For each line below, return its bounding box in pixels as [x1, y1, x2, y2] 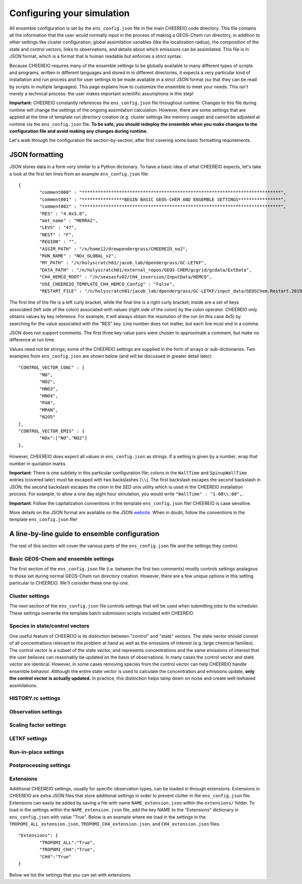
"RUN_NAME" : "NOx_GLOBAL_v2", [39, 253, 117, 259]
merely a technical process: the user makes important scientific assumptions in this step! [9, 91, 194, 97]
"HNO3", [39, 386, 58, 392]
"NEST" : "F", [39, 232, 74, 238]
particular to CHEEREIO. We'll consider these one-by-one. [9, 580, 129, 586]
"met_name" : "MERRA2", [39, 218, 98, 224]
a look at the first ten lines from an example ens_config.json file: [9, 171, 149, 177]
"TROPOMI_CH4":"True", [39, 847, 96, 853]
